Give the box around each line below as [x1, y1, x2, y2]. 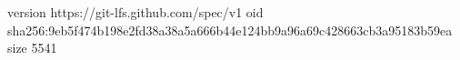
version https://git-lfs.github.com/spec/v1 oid [7, 3, 264, 21]
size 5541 [7, 38, 57, 57]
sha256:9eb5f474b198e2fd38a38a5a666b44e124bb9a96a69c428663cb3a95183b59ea [7, 20, 453, 39]
